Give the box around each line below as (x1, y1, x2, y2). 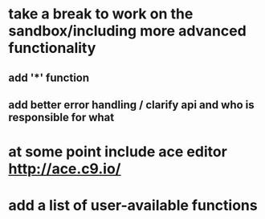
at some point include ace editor (8, 143, 227, 161)
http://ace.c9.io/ (8, 160, 121, 178)
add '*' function (8, 71, 90, 84)
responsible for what (8, 110, 115, 124)
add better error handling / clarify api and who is (8, 98, 255, 112)
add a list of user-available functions (8, 197, 259, 215)
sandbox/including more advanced (8, 22, 247, 40)
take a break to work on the (8, 5, 194, 23)
